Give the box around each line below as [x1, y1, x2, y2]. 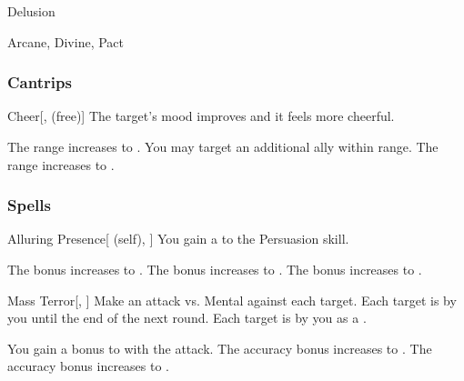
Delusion [7, 2, 55, 20]
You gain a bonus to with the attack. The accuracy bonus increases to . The [7, 338, 432, 357]
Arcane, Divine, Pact [7, 32, 124, 51]
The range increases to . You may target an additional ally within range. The [7, 137, 439, 155]
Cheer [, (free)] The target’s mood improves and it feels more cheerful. [7, 106, 395, 125]
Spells [7, 194, 51, 216]
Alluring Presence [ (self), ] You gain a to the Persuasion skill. [7, 229, 349, 248]
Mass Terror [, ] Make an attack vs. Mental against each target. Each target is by [7, 290, 457, 309]
